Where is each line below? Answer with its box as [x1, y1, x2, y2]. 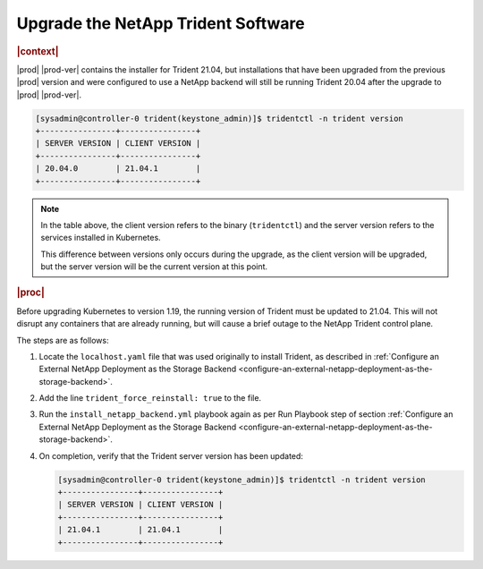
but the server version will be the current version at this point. [40, 261, 268, 272]
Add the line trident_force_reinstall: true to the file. [38, 393, 262, 403]
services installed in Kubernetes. [40, 233, 161, 243]
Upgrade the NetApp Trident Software [16, 13, 305, 33]
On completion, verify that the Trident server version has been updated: [38, 450, 304, 461]
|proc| [16, 286, 45, 299]
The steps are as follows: [16, 335, 109, 345]
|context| [16, 45, 59, 57]
